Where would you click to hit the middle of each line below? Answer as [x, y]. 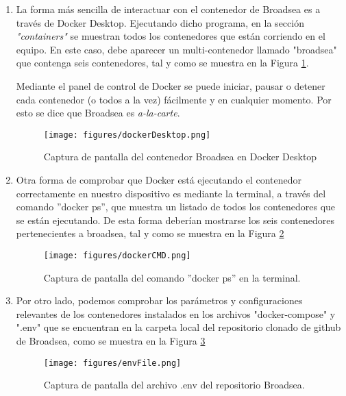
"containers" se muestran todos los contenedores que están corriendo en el [171, 36]
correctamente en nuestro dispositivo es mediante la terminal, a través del [171, 193]
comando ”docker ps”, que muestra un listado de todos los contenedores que [176, 207]
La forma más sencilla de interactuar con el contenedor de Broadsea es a [168, 9]
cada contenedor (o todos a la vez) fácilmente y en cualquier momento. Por [174, 99]
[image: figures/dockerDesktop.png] [127, 135]
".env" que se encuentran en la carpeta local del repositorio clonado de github [178, 327]
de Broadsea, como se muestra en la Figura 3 [111, 341]
